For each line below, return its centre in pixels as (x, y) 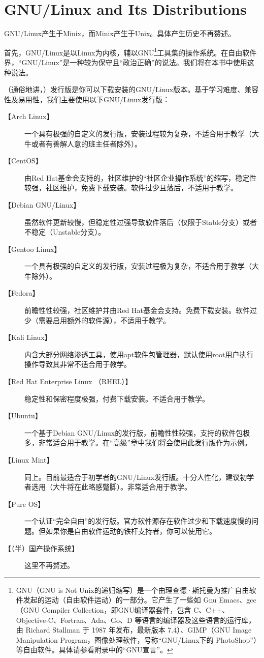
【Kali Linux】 (28, 337)
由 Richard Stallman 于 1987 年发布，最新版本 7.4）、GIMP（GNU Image (134, 630)
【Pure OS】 (25, 504)
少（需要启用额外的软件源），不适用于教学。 (97, 320)
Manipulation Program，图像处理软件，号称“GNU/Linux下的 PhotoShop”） (136, 639)
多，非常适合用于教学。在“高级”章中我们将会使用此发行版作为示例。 (138, 442)
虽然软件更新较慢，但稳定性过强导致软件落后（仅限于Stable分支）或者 (141, 222)
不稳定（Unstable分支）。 (65, 232)
